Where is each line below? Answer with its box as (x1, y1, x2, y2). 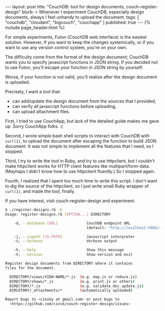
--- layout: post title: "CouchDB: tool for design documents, (5, 4, 125, 9)
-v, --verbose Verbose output (14, 239, 118, 244)
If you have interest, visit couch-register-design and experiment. (5, 198, 136, 204)
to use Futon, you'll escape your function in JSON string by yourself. (5, 65, 143, 70)
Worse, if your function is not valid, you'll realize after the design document (5, 74, 157, 79)
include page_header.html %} (5, 25, 65, 30)
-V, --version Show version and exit (14, 252, 133, 257)
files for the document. (5, 265, 56, 270)
